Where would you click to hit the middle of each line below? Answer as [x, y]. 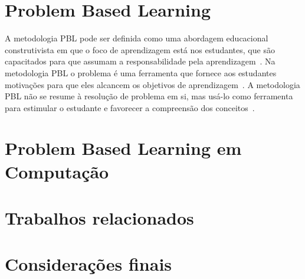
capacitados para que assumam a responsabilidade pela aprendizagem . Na [140, 61]
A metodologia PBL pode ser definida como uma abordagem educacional [137, 38]
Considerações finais [88, 264]
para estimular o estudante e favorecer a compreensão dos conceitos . [130, 107]
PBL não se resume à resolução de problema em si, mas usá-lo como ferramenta [149, 96]
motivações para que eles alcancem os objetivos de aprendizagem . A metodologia [152, 84]
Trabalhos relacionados [99, 218]
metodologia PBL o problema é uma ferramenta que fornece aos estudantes [141, 72]
